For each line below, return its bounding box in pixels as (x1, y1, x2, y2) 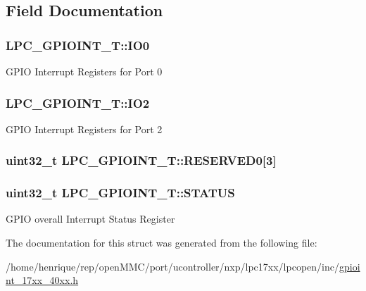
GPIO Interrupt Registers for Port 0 (6, 64, 163, 78)
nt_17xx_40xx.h (6, 273, 79, 287)
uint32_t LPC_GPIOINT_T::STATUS (6, 184, 235, 202)
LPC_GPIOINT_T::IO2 (6, 94, 150, 111)
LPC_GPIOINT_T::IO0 (6, 36, 150, 54)
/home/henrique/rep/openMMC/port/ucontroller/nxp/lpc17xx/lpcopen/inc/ (6, 259, 339, 273)
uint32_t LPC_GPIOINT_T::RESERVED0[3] (6, 151, 277, 169)
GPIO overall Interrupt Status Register (6, 211, 175, 226)
